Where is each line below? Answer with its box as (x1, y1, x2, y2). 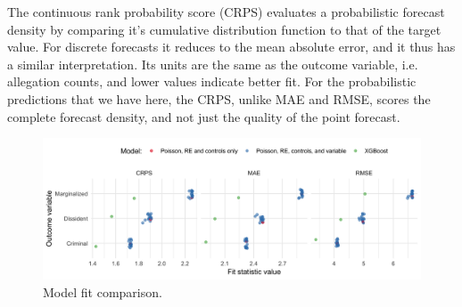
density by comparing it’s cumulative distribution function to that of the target (7, 20, 441, 38)
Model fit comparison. (43, 282, 162, 301)
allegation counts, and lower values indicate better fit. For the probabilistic (7, 72, 417, 91)
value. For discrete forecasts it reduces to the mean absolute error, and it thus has (7, 37, 456, 56)
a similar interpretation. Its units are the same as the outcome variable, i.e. (7, 54, 418, 73)
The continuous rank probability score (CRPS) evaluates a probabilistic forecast (7, 3, 445, 20)
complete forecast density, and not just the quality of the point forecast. (7, 107, 400, 125)
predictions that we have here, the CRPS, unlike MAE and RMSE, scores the (7, 89, 431, 108)
